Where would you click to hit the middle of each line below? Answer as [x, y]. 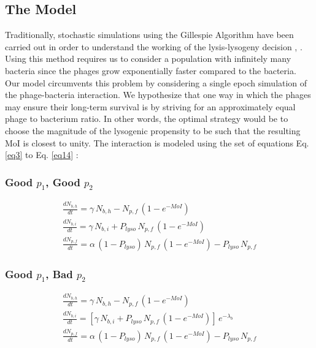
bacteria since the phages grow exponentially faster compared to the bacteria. [151, 70]
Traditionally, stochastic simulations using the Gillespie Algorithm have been [149, 35]
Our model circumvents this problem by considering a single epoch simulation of [156, 82]
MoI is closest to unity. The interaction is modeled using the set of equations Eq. [157, 142]
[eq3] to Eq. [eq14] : [42, 155]
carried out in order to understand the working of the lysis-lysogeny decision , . [154, 46]
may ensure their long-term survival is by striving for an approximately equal [150, 106]
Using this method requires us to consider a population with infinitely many [148, 59]
